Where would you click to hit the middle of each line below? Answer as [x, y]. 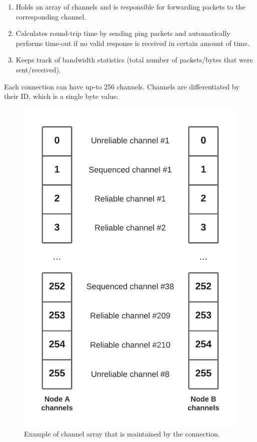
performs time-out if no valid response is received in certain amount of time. [132, 43]
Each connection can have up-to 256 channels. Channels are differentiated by [122, 86]
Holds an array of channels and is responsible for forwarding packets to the [130, 6]
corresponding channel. [51, 16]
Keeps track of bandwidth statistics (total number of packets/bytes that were [134, 60]
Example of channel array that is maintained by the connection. [122, 434]
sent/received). [38, 69]
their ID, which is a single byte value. [61, 96]
